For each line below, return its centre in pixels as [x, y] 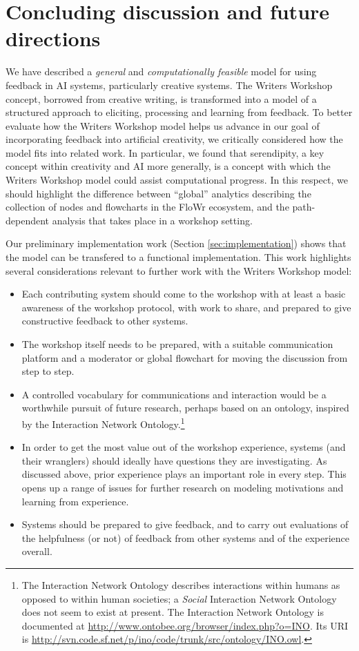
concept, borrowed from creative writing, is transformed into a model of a [161, 98]
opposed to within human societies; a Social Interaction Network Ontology [179, 598]
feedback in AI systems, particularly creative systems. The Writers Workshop [169, 85]
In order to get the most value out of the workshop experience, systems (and [184, 447]
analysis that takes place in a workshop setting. [152, 220]
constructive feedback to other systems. [105, 321]
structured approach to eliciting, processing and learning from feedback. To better [179, 112]
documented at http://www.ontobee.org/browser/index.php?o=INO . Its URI [185, 625]
